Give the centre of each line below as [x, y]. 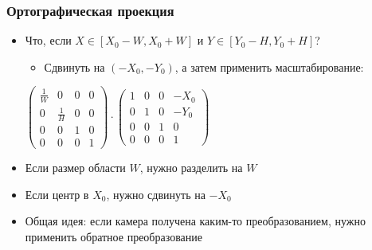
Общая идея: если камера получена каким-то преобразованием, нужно [195, 221]
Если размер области [75, 168]
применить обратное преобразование [114, 237]
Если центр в [57, 194]
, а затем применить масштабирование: [269, 66]
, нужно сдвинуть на [156, 194]
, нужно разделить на [191, 168]
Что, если [48, 40]
